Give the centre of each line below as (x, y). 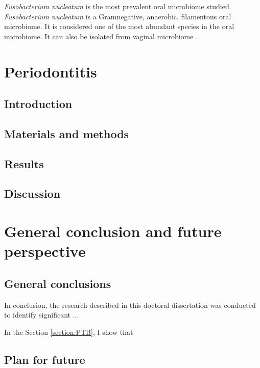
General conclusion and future (113, 231)
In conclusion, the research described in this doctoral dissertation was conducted (130, 305)
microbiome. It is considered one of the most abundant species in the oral (119, 26)
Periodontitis (51, 71)
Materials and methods (67, 133)
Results (24, 163)
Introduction (38, 104)
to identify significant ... (42, 315)
